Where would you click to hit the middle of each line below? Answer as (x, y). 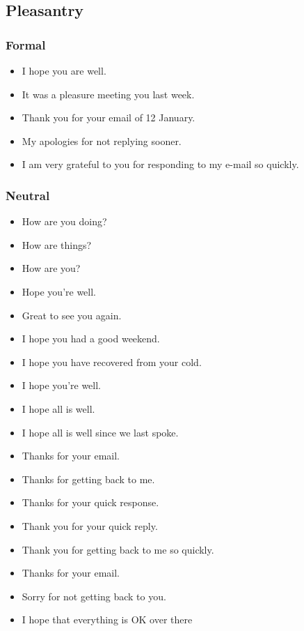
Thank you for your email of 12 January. (109, 117)
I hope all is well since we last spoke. (100, 432)
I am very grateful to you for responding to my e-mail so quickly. (160, 164)
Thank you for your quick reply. (90, 525)
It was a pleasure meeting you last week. (108, 94)
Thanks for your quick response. (90, 502)
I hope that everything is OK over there (107, 619)
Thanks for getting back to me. (88, 479)
